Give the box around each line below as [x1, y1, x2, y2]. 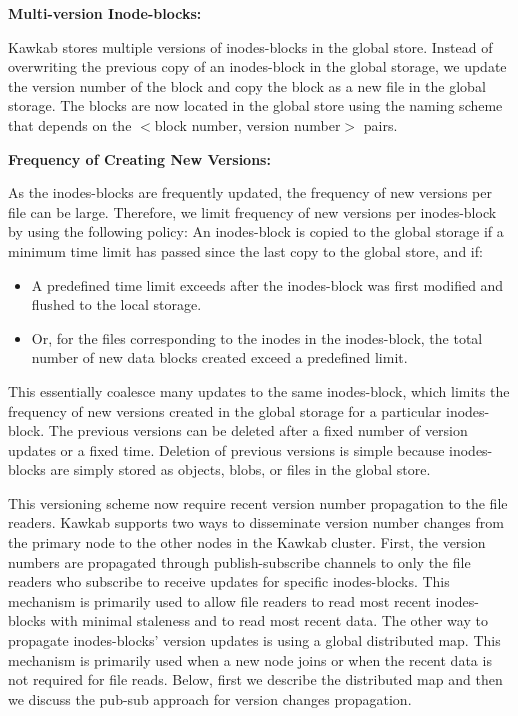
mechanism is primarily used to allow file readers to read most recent [8, 590, 431, 611]
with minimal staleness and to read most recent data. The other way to [50, 610, 488, 631]
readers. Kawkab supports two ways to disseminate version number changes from [8, 512, 504, 533]
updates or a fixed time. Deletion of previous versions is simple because [8, 439, 445, 460]
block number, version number [154, 114, 341, 135]
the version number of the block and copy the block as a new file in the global [8, 75, 486, 96]
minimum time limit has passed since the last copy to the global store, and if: [8, 240, 483, 261]
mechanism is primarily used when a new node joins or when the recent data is [8, 649, 492, 670]
